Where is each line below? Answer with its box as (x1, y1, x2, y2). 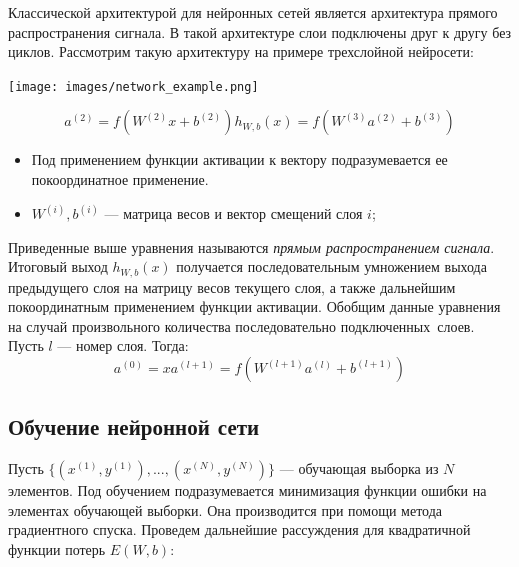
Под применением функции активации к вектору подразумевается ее (31, 149, 448, 170)
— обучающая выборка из (279, 458, 439, 479)
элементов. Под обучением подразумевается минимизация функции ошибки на (8, 480, 487, 501)
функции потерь (8, 539, 106, 560)
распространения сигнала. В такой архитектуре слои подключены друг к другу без (8, 21, 512, 42)
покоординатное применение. (31, 169, 209, 190)
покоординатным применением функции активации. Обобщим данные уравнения (8, 296, 501, 317)
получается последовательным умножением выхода (176, 256, 487, 277)
